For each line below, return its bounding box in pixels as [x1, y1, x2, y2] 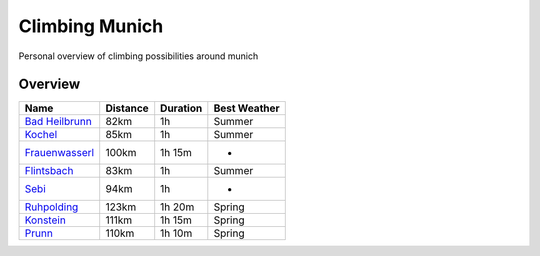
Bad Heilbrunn [24, 115, 92, 129]
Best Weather [213, 101, 280, 115]
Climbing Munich [18, 15, 164, 37]
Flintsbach [24, 164, 74, 178]
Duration [160, 101, 203, 115]
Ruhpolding [24, 200, 79, 214]
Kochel [24, 128, 58, 142]
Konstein [24, 213, 67, 227]
